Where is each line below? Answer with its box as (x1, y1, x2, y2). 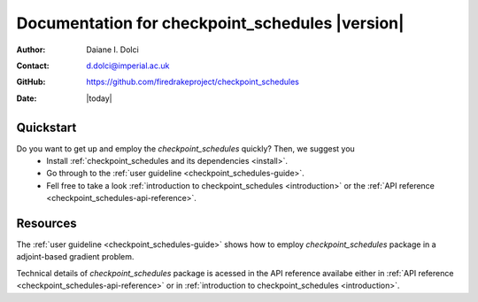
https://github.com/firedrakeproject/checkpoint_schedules (86, 76, 300, 88)
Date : (16, 93, 37, 104)
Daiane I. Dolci (86, 44, 139, 55)
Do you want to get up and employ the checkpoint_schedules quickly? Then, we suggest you (16, 143, 356, 154)
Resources (16, 216, 77, 230)
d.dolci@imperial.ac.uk (86, 60, 170, 71)
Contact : (16, 60, 50, 71)
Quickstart (16, 120, 77, 135)
